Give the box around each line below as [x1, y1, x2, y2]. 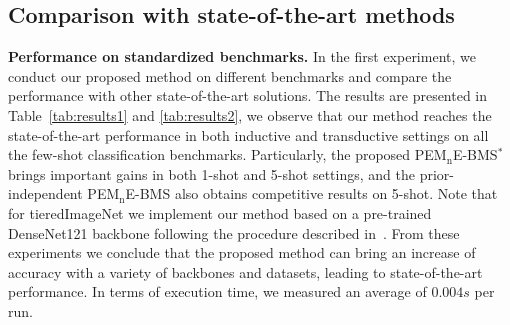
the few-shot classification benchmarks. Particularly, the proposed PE [8, 144, 434, 165]
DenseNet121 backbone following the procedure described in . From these [8, 222, 460, 243]
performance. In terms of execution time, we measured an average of [8, 281, 427, 302]
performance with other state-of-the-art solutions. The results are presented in [8, 85, 488, 106]
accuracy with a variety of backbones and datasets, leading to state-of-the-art [8, 261, 483, 282]
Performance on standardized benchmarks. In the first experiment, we [8, 46, 476, 67]
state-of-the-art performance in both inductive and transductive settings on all [8, 124, 489, 145]
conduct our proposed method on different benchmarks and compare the [8, 65, 452, 86]
